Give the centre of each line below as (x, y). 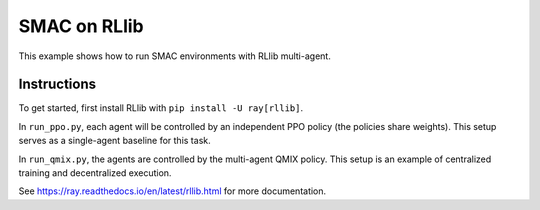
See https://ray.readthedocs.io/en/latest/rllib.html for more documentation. (172, 191)
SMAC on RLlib (81, 26)
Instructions (57, 84)
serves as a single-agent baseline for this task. (114, 141)
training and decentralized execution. (95, 173)
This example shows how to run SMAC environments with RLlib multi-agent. (175, 56)
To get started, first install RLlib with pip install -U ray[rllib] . (161, 108)
